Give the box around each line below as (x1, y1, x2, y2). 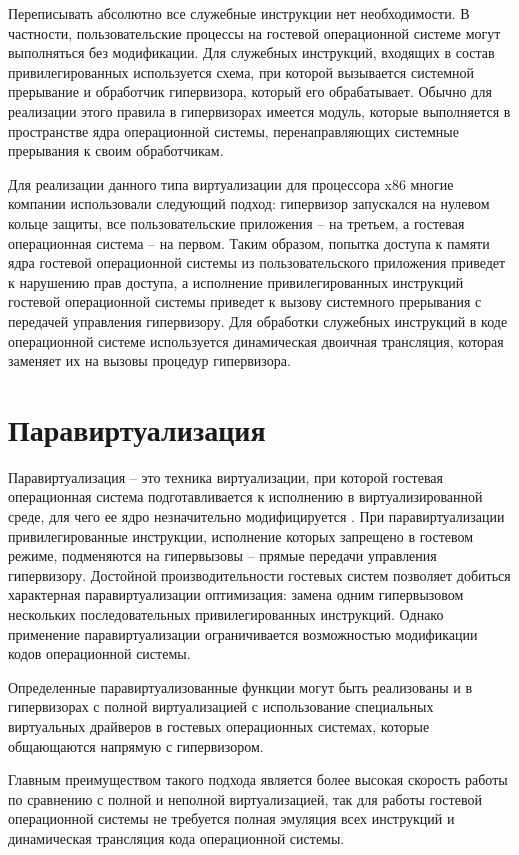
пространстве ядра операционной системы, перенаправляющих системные (8, 120, 459, 141)
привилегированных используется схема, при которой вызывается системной (8, 61, 475, 82)
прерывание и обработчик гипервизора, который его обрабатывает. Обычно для (8, 81, 492, 102)
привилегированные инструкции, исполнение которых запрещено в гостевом (8, 525, 474, 546)
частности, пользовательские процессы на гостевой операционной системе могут (8, 22, 501, 43)
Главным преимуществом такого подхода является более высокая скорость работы (8, 769, 508, 790)
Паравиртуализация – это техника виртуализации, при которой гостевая (8, 466, 443, 487)
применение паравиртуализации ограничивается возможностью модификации (8, 623, 478, 644)
